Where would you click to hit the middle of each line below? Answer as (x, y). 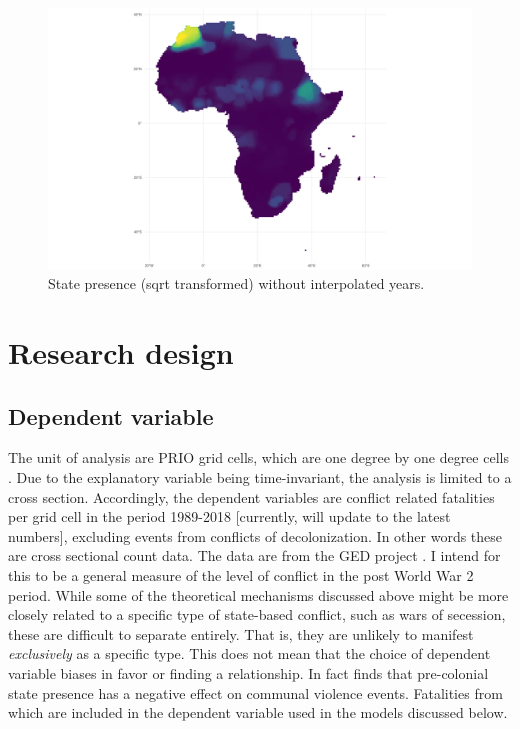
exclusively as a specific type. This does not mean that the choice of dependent (249, 653)
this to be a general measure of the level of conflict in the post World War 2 (241, 575)
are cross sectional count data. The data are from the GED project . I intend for (254, 555)
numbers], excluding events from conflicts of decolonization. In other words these (255, 535)
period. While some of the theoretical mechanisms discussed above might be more (258, 594)
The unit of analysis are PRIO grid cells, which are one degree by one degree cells (258, 457)
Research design (121, 352)
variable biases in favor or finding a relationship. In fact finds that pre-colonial (248, 672)
